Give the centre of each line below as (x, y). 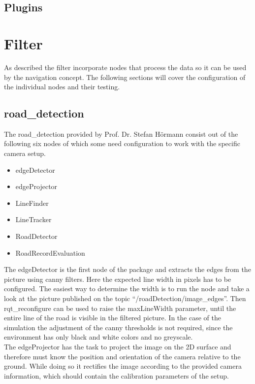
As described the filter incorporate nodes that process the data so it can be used (125, 67)
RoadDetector (36, 236)
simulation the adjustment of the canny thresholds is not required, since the (118, 327)
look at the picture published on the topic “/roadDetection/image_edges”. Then (125, 298)
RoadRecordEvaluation (50, 252)
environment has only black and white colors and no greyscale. (98, 337)
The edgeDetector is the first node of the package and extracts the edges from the (127, 269)
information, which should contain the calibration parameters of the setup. (116, 375)
